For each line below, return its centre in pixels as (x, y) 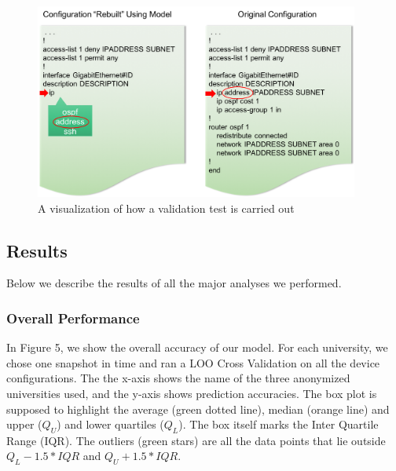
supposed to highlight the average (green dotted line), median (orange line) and (198, 409)
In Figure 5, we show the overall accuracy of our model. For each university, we (197, 347)
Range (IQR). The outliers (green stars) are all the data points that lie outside (196, 440)
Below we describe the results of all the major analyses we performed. (174, 283)
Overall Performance (73, 318)
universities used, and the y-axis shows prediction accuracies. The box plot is (192, 393)
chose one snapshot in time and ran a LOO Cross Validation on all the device (193, 362)
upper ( (24, 424)
